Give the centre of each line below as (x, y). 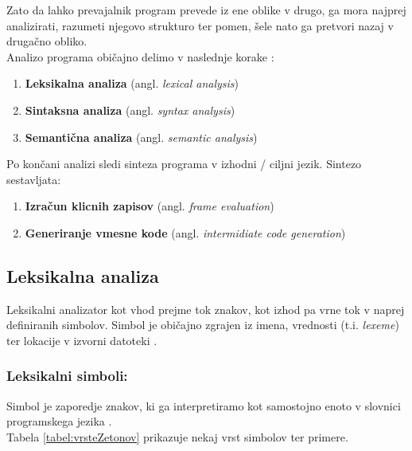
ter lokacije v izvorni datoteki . (82, 340)
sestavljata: (34, 179)
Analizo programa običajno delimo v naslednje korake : (140, 56)
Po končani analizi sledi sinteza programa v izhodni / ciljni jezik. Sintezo (184, 164)
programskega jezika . (59, 421)
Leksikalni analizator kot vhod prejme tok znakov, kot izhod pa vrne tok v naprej (206, 309)
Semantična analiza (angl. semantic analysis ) (141, 137)
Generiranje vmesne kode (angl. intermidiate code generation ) (185, 232)
